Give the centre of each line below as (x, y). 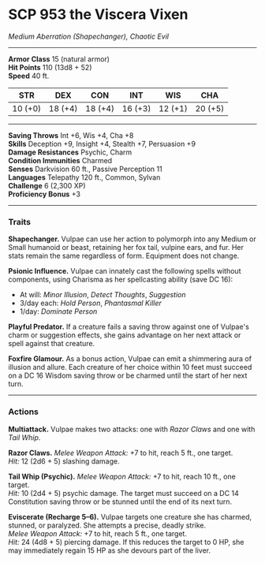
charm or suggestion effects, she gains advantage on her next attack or (125, 335)
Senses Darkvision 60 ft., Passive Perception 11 (86, 169)
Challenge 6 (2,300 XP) (47, 185)
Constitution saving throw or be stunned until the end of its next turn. (120, 501)
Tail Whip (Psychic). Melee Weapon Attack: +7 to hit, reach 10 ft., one (122, 476)
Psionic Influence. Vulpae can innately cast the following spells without (125, 271)
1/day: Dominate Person (58, 311)
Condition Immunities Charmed (60, 160)
